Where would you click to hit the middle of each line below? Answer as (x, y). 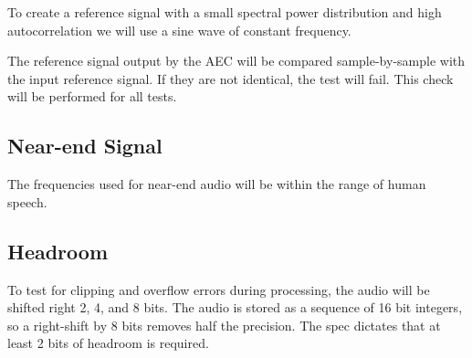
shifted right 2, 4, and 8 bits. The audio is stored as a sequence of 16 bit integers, (235, 307)
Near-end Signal (85, 146)
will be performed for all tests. (92, 96)
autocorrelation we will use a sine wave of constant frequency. (179, 30)
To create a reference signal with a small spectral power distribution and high (225, 12)
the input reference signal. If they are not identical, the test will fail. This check (231, 78)
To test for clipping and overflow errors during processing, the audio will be (219, 289)
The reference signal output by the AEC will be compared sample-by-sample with (236, 61)
